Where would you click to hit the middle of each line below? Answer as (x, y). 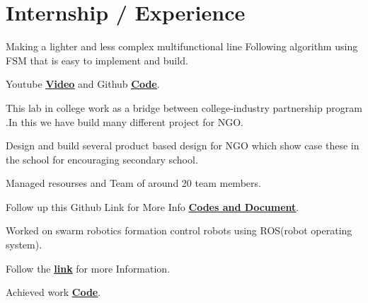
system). (24, 245)
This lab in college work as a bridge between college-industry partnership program (184, 107)
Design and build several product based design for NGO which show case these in (183, 145)
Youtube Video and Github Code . (83, 84)
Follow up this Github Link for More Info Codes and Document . (153, 206)
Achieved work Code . (53, 292)
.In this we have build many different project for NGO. (125, 121)
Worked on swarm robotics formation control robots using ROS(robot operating (179, 230)
